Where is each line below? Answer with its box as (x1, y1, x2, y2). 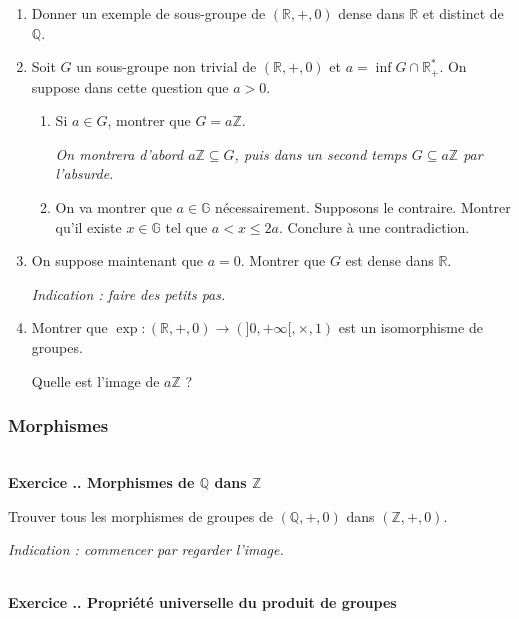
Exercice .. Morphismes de (8, 471, 195, 492)
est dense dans (345, 250, 434, 271)
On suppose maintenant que (31, 250, 204, 271)
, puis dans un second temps (234, 143, 407, 164)
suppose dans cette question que (31, 76, 229, 97)
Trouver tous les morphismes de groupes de (8, 505, 273, 526)
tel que (165, 216, 208, 237)
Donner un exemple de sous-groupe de (31, 3, 266, 23)
